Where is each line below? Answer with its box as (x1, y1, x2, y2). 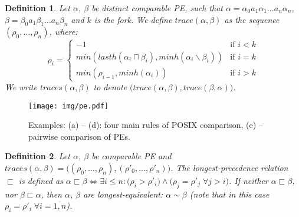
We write (5, 80, 37, 93)
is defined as (18, 175, 63, 187)
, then (41, 188, 62, 200)
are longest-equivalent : (83, 188, 163, 200)
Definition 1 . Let (5, 2, 70, 14)
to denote (93, 80, 127, 93)
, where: (49, 25, 78, 38)
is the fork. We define (94, 13, 172, 25)
